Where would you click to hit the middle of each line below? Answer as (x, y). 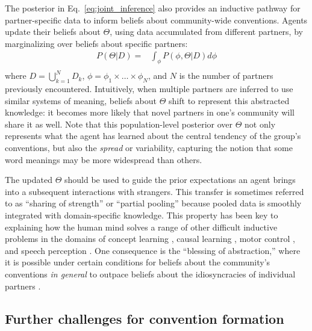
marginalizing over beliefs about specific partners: (96, 43)
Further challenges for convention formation (145, 318)
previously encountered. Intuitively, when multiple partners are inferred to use (149, 89)
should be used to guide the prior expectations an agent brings (180, 180)
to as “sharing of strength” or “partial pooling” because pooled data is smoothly (153, 203)
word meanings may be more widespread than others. (104, 159)
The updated (29, 180)
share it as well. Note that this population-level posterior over (119, 124)
